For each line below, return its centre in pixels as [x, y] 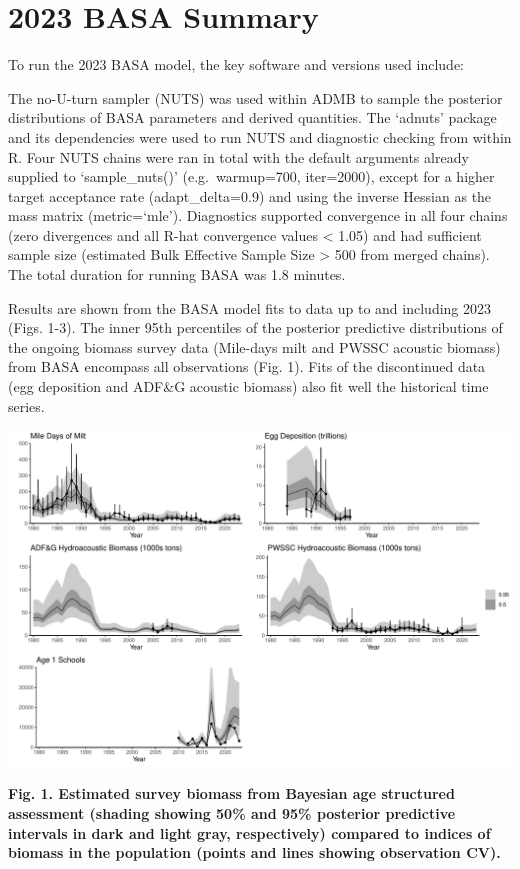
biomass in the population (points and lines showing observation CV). [254, 852]
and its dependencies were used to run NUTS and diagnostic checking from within [260, 136]
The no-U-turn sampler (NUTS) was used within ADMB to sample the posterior [255, 97]
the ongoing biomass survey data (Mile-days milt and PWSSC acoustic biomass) [254, 346]
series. [26, 405]
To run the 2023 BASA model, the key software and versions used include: [236, 64]
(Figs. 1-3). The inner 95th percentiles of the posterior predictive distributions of [255, 327]
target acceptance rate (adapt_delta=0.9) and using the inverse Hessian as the [250, 195]
